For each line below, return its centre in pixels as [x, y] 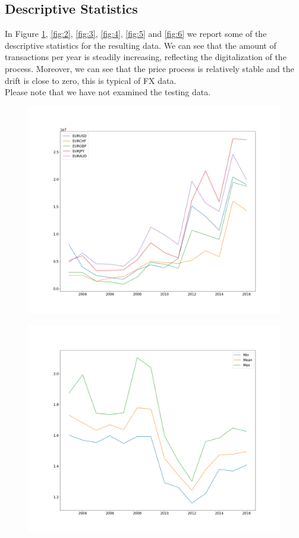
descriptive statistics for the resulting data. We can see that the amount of [141, 45]
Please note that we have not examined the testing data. [108, 92]
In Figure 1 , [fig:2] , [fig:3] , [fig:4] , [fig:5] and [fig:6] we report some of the [136, 34]
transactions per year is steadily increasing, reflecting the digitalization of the [146, 57]
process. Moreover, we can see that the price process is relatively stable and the [149, 68]
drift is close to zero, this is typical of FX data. [91, 80]
